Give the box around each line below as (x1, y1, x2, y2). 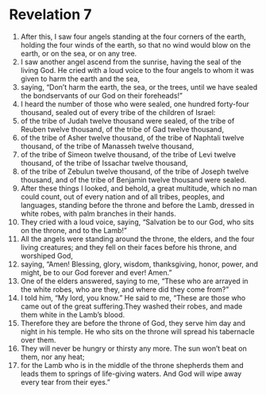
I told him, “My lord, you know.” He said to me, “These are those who (20, 293, 246, 302)
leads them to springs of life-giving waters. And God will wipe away (20, 369, 242, 378)
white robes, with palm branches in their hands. (20, 209, 177, 218)
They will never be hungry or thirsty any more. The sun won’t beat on (20, 343, 247, 353)
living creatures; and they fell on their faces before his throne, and (20, 242, 237, 251)
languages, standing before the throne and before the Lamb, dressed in (20, 200, 255, 209)
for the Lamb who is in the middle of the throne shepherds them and (20, 360, 245, 370)
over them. (20, 335, 56, 344)
